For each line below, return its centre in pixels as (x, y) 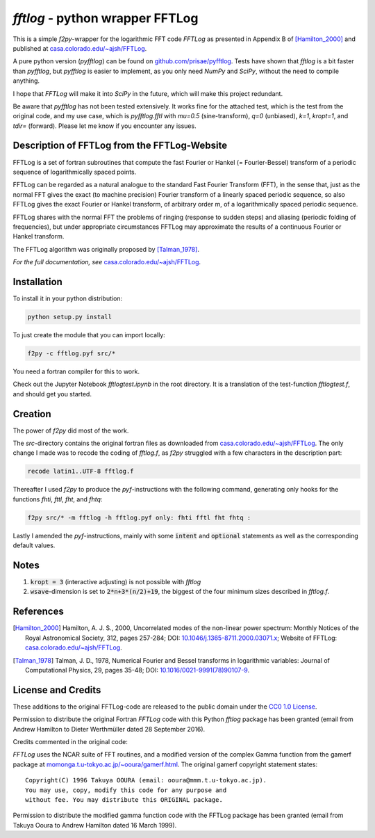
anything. (26, 81)
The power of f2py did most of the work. (71, 430)
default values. (34, 545)
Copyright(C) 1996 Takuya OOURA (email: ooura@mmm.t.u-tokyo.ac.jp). (146, 780)
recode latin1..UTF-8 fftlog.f (81, 472)
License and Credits (57, 690)
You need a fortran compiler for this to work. (76, 371)
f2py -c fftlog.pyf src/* (72, 353)
